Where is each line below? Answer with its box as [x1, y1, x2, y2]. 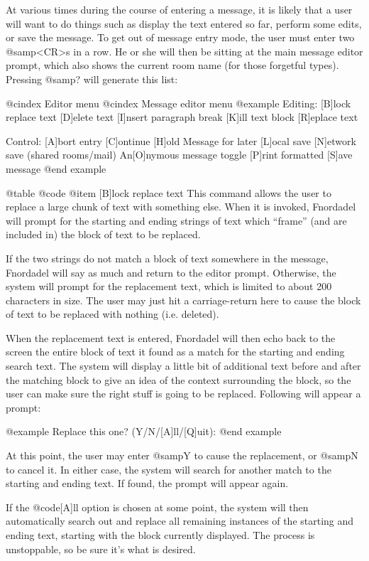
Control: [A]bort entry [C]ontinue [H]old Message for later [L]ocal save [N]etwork [6, 133, 356, 148]
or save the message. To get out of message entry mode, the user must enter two [6, 30, 355, 45]
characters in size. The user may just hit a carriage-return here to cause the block [6, 292, 361, 307]
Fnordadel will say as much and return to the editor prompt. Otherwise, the [6, 265, 336, 279]
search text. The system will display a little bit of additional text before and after [6, 358, 361, 373]
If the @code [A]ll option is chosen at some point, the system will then [6, 499, 309, 514]
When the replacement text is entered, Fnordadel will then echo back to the [6, 330, 336, 345]
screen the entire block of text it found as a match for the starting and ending [6, 344, 345, 359]
